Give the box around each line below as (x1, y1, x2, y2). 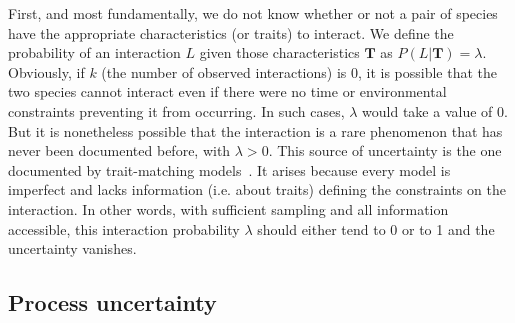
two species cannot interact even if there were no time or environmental (8, 81, 447, 102)
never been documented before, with (8, 140, 231, 161)
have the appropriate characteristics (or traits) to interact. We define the (8, 22, 454, 43)
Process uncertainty (8, 287, 217, 318)
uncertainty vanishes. (8, 238, 137, 259)
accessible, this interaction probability (8, 218, 240, 239)
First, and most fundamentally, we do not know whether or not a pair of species (8, 3, 498, 23)
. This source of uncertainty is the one (268, 140, 502, 161)
